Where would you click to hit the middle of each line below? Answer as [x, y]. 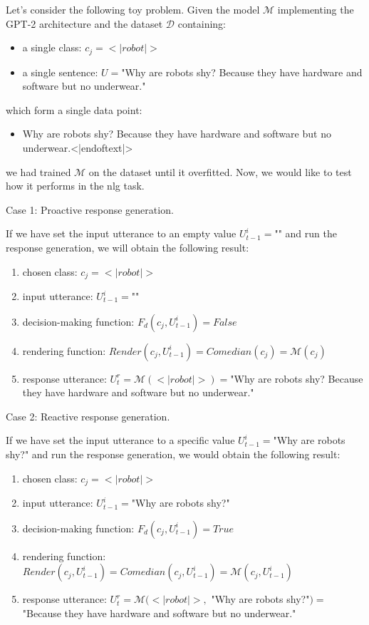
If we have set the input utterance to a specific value [120, 440]
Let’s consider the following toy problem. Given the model [133, 9]
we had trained [38, 171]
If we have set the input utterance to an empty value [121, 233]
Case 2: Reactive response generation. [88, 416]
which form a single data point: [74, 109]
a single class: [52, 47]
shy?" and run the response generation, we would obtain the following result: [173, 454]
